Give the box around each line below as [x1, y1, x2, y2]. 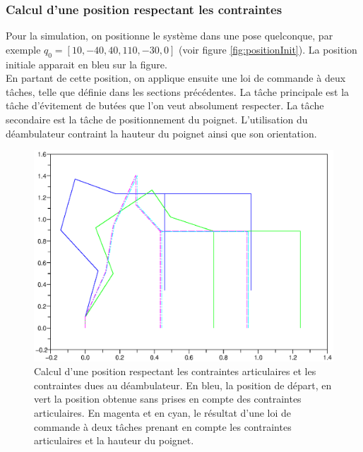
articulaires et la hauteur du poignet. [34, 433, 194, 448]
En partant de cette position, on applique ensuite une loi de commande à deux [6, 71, 346, 85]
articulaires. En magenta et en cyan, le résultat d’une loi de [34, 405, 292, 420]
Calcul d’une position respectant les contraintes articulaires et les [34, 364, 316, 379]
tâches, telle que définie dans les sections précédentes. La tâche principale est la [6, 84, 350, 99]
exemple [6, 42, 41, 56]
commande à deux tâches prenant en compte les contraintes [34, 419, 292, 434]
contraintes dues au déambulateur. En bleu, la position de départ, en [34, 377, 332, 392]
